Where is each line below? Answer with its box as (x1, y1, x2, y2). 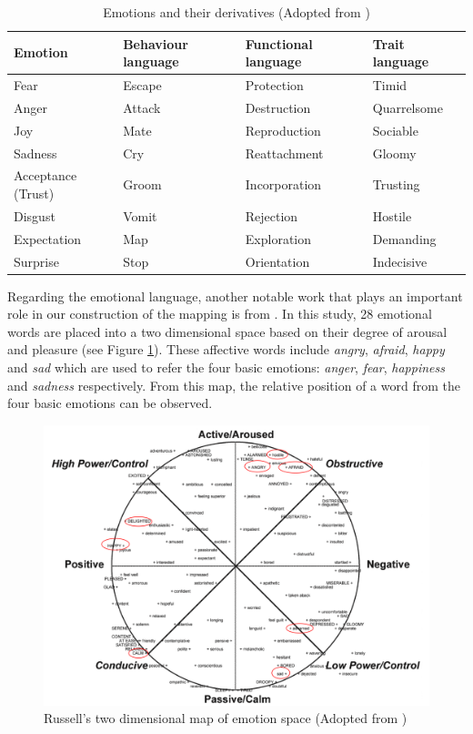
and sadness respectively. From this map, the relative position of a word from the (7, 375, 460, 394)
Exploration (245, 229, 312, 248)
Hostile (372, 206, 412, 225)
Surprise (14, 251, 59, 270)
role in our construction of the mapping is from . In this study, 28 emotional (7, 304, 432, 323)
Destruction (245, 97, 311, 117)
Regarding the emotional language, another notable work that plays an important (7, 286, 463, 305)
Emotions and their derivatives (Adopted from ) (103, 3, 370, 21)
